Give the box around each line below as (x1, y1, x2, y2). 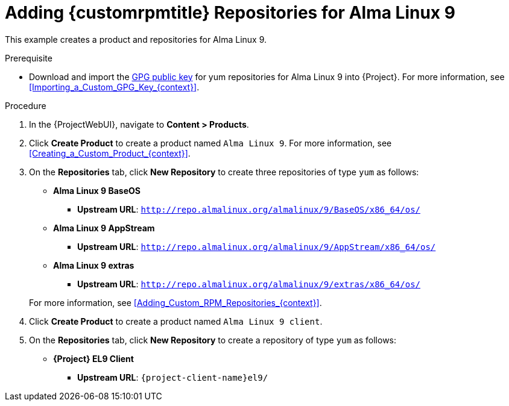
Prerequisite (5, 52, 52, 63)
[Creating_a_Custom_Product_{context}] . (29, 148, 191, 158)
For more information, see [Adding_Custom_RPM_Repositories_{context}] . (29, 297, 322, 308)
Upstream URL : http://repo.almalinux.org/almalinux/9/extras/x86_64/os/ (77, 278, 421, 289)
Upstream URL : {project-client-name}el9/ (77, 372, 268, 383)
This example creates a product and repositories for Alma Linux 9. (5, 34, 267, 45)
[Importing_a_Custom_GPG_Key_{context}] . (29, 81, 200, 92)
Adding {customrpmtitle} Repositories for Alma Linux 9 (5, 2, 455, 23)
